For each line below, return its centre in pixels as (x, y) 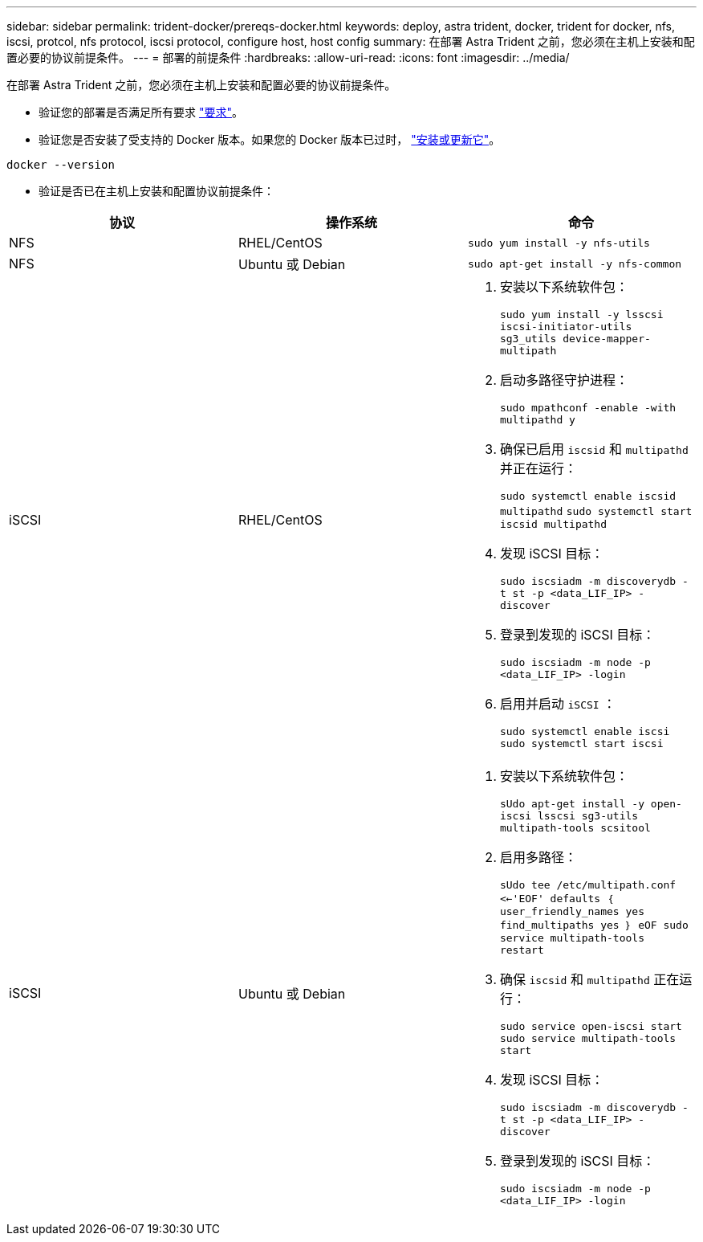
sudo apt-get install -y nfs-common (575, 264)
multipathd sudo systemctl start (596, 511)
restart (522, 950)
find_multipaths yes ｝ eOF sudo (594, 925)
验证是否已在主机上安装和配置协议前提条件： (156, 191)
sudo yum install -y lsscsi (581, 315)
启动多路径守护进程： (564, 380)
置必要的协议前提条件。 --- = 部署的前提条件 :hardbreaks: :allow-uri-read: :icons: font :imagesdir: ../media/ (288, 57)
